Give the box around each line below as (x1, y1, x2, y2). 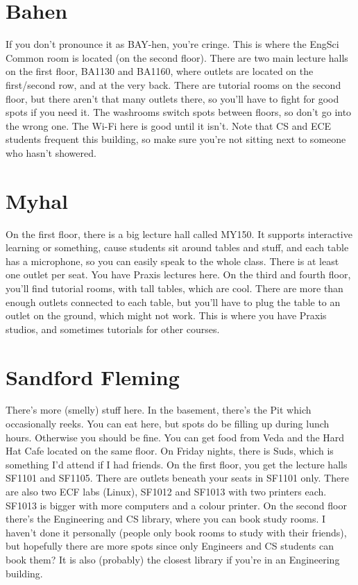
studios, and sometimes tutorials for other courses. (6, 321, 220, 336)
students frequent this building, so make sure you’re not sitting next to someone (6, 132, 346, 146)
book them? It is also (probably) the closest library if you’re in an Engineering (6, 552, 340, 566)
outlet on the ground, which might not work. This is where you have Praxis (6, 308, 327, 323)
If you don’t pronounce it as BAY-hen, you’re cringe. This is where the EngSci (6, 37, 339, 51)
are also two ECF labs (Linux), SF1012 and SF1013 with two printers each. (6, 484, 327, 499)
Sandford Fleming (6, 362, 180, 391)
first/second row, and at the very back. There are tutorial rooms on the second (6, 77, 341, 92)
